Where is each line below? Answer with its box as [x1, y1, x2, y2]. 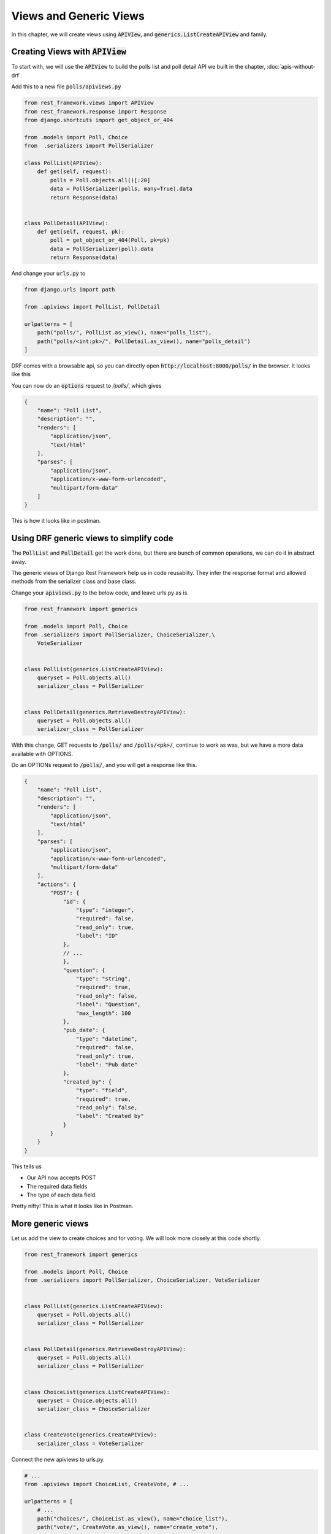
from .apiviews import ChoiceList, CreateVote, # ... [24, 1481, 189, 1488]
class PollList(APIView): [24, 160, 102, 166]
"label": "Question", [75, 1001, 141, 1008]
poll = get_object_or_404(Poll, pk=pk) [50, 237, 170, 244]
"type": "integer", [75, 906, 135, 914]
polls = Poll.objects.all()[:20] [50, 177, 151, 183]
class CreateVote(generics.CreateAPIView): [24, 1432, 158, 1438]
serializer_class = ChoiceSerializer [37, 1406, 151, 1413]
